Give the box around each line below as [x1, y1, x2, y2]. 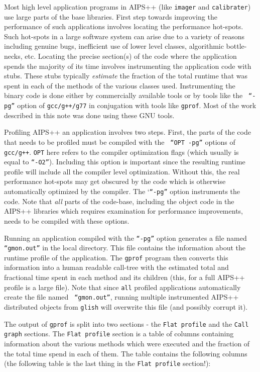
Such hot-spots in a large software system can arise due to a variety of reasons [4, 31, 245, 41]
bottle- [226, 41, 247, 51]
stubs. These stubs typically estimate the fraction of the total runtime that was [4, 70, 247, 81]
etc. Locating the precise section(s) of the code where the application [25, 51, 237, 61]
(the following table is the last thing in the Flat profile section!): [4, 358, 211, 368]
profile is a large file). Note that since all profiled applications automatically [4, 282, 241, 292]
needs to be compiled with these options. [4, 215, 129, 226]
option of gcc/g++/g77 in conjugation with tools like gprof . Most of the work [17, 100, 256, 111]
